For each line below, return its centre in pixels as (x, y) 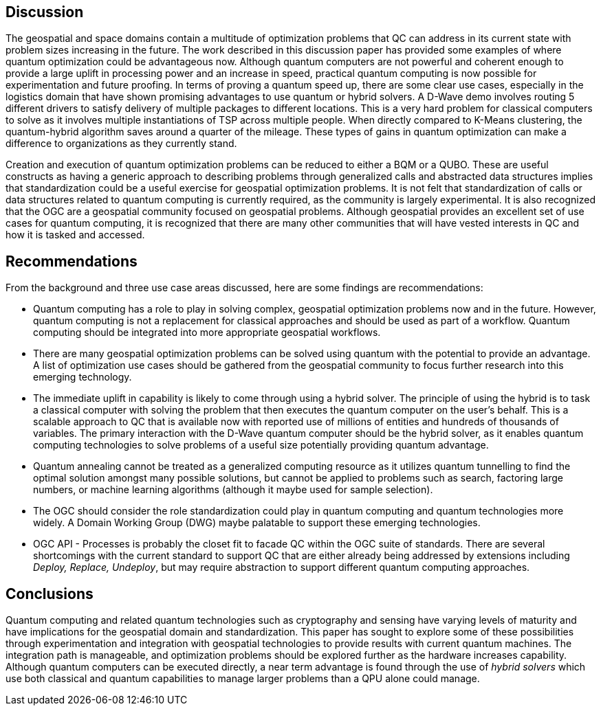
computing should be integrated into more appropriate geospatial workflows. (207, 332)
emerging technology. (83, 377)
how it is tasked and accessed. (75, 235)
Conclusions (50, 594)
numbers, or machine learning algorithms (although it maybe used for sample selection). (233, 490)
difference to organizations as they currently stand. (121, 144)
